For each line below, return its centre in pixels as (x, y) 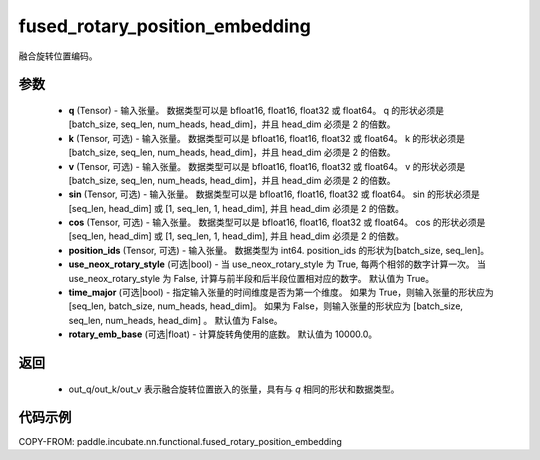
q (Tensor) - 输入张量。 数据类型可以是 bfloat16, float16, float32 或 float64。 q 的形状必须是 (256, 110)
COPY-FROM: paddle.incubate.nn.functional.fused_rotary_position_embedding (180, 441)
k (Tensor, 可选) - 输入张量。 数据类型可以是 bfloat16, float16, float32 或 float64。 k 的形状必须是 (266, 138)
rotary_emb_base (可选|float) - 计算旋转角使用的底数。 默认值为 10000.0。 (223, 334)
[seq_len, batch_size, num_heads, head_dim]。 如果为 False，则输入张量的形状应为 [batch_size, (266, 306)
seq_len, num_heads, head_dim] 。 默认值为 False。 (176, 320)
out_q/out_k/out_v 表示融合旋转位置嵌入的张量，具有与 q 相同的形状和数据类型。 (234, 389)
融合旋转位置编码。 (58, 56)
